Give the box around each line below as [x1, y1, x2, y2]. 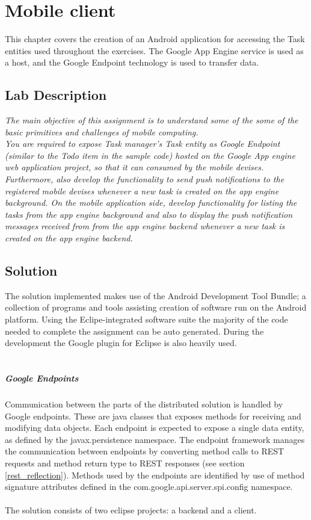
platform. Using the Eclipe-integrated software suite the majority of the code [5, 313, 288, 326]
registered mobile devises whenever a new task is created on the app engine [5, 184, 279, 197]
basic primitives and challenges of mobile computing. [5, 125, 199, 138]
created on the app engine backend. [5, 232, 133, 244]
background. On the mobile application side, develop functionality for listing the [5, 196, 297, 209]
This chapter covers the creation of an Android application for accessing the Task [5, 32, 305, 45]
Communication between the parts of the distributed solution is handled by [5, 397, 283, 410]
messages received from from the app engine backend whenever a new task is [5, 220, 285, 232]
